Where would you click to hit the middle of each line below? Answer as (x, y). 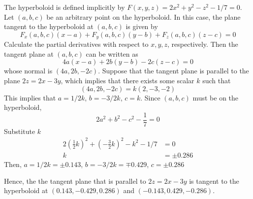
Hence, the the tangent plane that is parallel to (75, 181)
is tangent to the (214, 181)
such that (217, 81)
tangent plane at (29, 53)
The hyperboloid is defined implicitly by (64, 7)
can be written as (112, 53)
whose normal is (28, 71)
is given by (142, 26)
